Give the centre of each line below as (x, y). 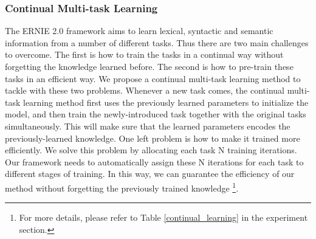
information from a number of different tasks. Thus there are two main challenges (157, 42)
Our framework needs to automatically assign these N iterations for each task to (154, 161)
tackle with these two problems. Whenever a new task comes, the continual (145, 90)
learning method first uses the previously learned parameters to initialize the (166, 102)
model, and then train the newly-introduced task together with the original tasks (156, 114)
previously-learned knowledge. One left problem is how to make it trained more (153, 138)
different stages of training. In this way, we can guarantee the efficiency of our (150, 174)
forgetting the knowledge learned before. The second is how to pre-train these (149, 66)
